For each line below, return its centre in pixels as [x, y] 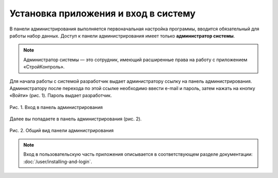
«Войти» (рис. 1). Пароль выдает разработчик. [61, 96]
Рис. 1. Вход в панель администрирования [56, 107]
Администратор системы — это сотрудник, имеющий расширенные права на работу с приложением [135, 60]
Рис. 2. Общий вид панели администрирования [62, 131]
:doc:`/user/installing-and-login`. [58, 162]
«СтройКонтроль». [44, 67]
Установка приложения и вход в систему [102, 13]
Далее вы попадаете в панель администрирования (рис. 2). [75, 119]
